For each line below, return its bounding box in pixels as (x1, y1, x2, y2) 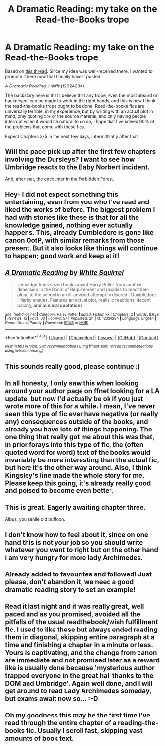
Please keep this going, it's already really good (5, 479, 151, 487)
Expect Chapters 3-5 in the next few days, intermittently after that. (5, 133, 139, 139)
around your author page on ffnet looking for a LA (5, 387, 160, 395)
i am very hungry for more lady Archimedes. (5, 553, 143, 562)
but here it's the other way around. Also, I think (5, 463, 152, 472)
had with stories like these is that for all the (5, 213, 139, 222)
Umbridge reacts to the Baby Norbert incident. (5, 163, 150, 172)
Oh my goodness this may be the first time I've (5, 711, 151, 719)
